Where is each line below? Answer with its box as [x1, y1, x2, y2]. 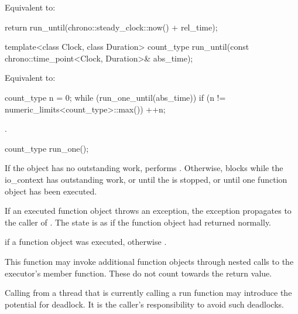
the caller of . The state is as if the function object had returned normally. [5, 216, 272, 228]
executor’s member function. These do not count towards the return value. [5, 267, 272, 279]
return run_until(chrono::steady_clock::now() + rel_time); [5, 21, 218, 33]
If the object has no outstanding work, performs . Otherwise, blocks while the [5, 162, 283, 174]
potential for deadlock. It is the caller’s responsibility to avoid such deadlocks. [5, 298, 284, 310]
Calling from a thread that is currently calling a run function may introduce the [5, 286, 292, 299]
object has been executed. [5, 185, 97, 197]
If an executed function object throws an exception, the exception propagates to [5, 204, 292, 217]
